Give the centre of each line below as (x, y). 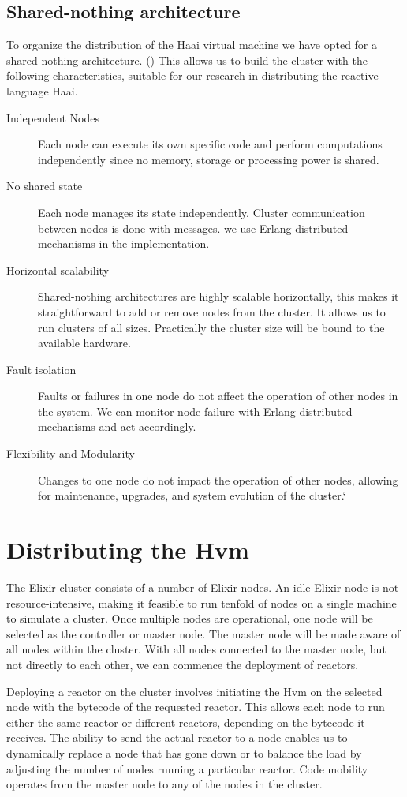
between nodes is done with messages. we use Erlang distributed (193, 228)
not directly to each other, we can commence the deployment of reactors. (183, 664)
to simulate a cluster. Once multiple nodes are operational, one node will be (190, 618)
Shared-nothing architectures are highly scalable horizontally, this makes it (218, 296)
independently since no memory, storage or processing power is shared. (209, 159)
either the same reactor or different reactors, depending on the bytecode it (186, 722)
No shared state (45, 186)
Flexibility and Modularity (71, 453)
